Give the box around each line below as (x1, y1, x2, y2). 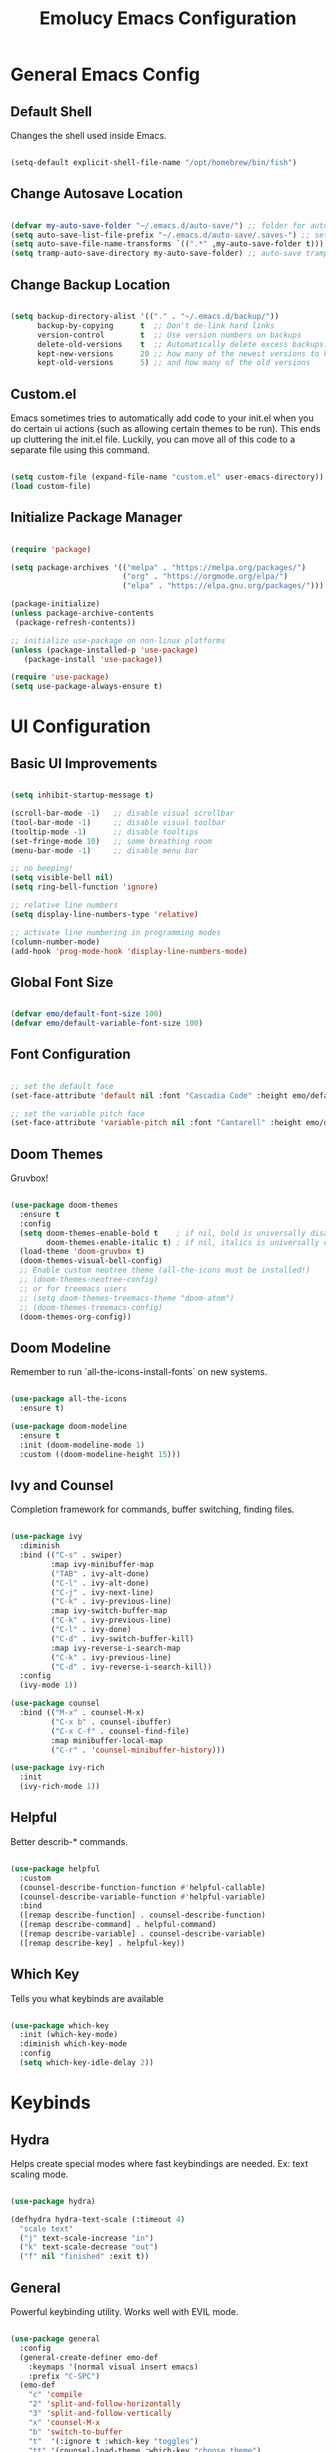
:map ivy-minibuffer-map (50, 1559, 155, 1569)
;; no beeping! (10, 863, 74, 874)
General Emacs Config (10, 63, 200, 86)
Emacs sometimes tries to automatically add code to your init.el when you (10, 412, 314, 424)
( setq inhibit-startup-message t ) (10, 790, 155, 801)
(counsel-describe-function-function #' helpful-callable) (19, 1882, 267, 1892)
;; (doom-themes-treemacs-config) (19, 1302, 163, 1312)
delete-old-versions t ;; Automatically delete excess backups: (36, 339, 329, 349)
